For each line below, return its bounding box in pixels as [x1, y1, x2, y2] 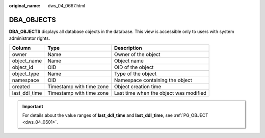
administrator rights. [9, 35, 50, 41]
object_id [12, 64, 34, 71]
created [12, 83, 30, 90]
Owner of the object [114, 51, 160, 57]
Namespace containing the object [114, 77, 192, 83]
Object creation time [114, 83, 161, 90]
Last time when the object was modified [114, 89, 207, 96]
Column [12, 44, 31, 51]
